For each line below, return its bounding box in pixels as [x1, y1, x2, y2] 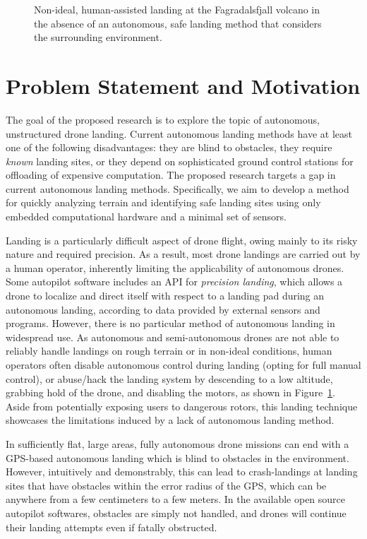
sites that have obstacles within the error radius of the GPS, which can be [6, 478, 327, 492]
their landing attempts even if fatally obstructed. [6, 519, 217, 534]
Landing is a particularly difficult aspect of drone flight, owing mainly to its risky [6, 232, 358, 247]
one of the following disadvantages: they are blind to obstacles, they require [6, 140, 332, 155]
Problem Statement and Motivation [6, 71, 361, 100]
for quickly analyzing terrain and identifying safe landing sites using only [6, 195, 321, 210]
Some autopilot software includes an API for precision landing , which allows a [6, 274, 343, 289]
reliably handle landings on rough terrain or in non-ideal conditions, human [6, 343, 332, 358]
